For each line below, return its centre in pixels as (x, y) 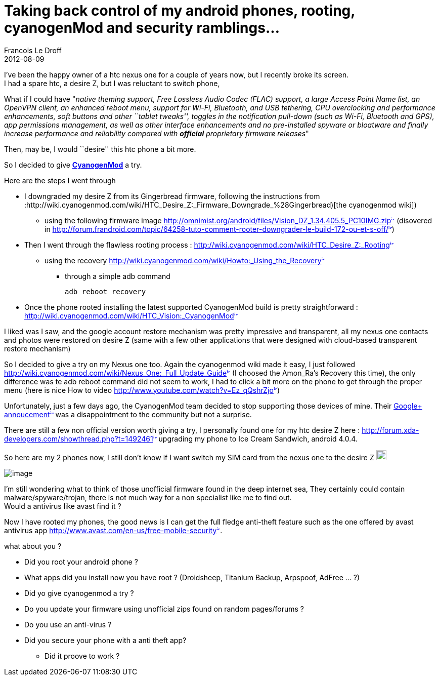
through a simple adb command (118, 276)
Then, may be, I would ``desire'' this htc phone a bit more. (100, 149)
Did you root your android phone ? (81, 562)
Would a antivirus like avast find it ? (63, 506)
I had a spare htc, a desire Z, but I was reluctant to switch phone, (112, 83)
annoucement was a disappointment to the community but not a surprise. (128, 414)
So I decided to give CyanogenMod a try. (73, 165)
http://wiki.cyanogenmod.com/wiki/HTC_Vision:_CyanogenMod (129, 315)
